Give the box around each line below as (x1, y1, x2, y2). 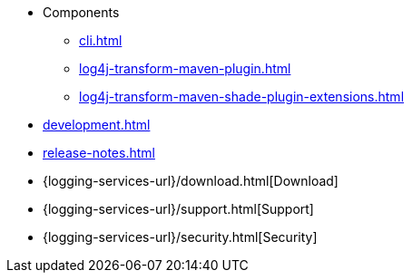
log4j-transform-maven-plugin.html (79, 61, 291, 76)
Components (43, 5, 120, 20)
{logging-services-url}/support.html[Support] (43, 201, 314, 217)
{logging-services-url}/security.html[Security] (43, 229, 318, 245)
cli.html (79, 33, 123, 48)
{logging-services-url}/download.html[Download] (43, 173, 338, 188)
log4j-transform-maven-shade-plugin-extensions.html (79, 89, 405, 104)
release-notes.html (43, 145, 155, 160)
